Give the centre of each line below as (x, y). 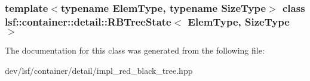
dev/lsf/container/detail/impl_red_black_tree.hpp (99, 70)
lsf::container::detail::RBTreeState (88, 21)
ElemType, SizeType (239, 21)
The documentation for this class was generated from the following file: (135, 50)
